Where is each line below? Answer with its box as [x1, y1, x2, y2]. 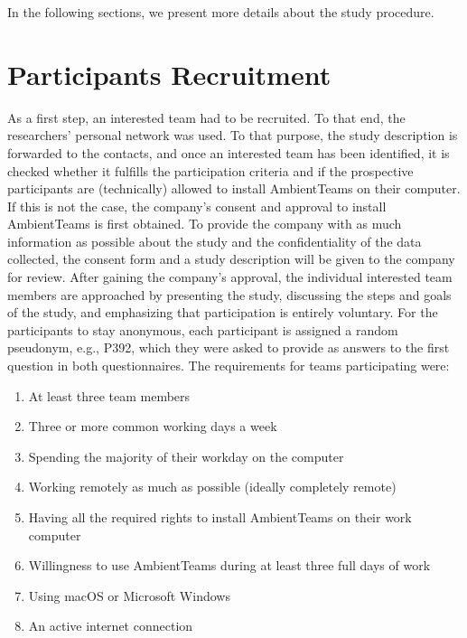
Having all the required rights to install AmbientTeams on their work [28, 508, 412, 526]
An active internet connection [28, 616, 193, 635]
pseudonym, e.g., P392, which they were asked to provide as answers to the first [7, 338, 450, 357]
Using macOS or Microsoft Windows [28, 586, 230, 605]
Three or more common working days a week [28, 417, 277, 436]
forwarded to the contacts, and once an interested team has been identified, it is [7, 143, 450, 162]
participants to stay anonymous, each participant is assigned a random [7, 320, 398, 339]
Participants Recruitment [7, 55, 332, 92]
